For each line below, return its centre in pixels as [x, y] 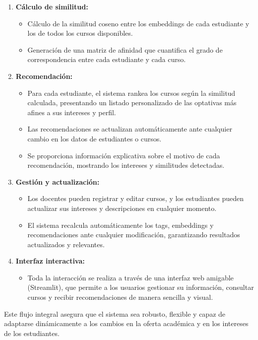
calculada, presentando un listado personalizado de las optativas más [132, 102]
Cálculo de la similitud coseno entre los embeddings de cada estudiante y [138, 23]
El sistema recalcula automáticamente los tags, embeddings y [121, 225]
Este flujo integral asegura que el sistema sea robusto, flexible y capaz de [115, 313]
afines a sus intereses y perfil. [72, 112]
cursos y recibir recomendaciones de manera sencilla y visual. [120, 297]
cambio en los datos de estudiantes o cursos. [95, 138]
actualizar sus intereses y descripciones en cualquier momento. [122, 208]
